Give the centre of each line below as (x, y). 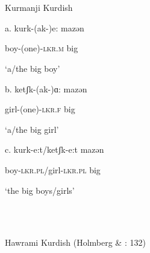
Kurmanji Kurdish (39, 8)
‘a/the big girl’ (32, 129)
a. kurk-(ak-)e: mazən (45, 27)
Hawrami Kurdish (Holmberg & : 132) (75, 242)
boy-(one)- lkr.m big (42, 48)
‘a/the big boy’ (33, 68)
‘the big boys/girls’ (40, 190)
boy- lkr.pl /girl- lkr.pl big (53, 169)
